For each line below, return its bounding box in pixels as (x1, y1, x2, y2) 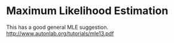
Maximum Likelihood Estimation (6, 4, 169, 18)
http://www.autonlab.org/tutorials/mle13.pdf (6, 29, 114, 37)
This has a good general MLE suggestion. (6, 24, 109, 31)
